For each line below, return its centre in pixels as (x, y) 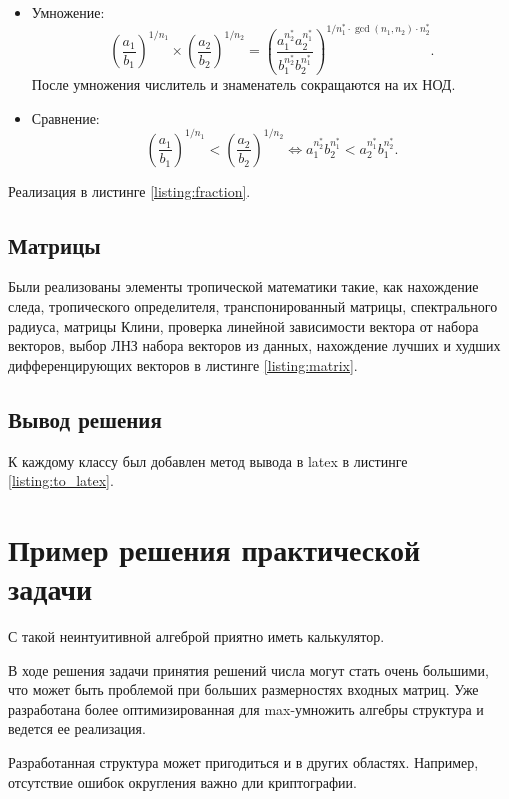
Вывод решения (85, 418)
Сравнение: (65, 117)
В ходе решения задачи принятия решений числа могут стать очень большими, (248, 669)
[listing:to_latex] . (61, 480)
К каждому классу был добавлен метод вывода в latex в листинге (208, 460)
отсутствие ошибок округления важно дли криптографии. (182, 781)
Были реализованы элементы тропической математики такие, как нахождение (243, 286)
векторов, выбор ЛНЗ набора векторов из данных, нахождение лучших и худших (254, 345)
